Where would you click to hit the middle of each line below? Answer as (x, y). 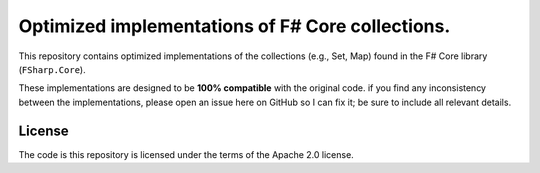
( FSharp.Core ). (52, 69)
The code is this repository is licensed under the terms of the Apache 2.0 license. (186, 154)
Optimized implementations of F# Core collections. (234, 26)
